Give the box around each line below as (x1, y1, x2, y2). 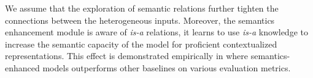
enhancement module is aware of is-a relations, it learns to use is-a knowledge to (5, 26, 308, 38)
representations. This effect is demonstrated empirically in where (5, 49, 249, 62)
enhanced (5, 61, 40, 74)
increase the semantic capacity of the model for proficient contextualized (5, 37, 277, 50)
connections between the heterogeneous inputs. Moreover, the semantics (5, 13, 275, 26)
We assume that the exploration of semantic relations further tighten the (5, 2, 279, 14)
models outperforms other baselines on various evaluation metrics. (42, 61, 291, 74)
